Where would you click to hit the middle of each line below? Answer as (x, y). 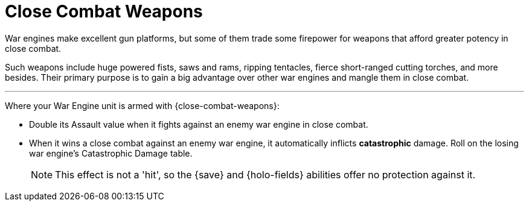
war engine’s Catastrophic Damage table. (111, 153)
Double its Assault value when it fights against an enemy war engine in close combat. (199, 124)
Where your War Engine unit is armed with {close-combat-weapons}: (142, 105)
